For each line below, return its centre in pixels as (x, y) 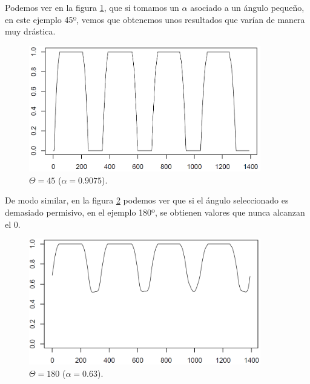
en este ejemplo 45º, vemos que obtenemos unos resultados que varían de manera (155, 19)
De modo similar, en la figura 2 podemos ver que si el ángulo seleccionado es (147, 200)
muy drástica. (30, 31)
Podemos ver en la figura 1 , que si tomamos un (92, 7)
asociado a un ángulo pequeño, (247, 7)
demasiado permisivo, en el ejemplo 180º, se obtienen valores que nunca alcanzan (155, 212)
